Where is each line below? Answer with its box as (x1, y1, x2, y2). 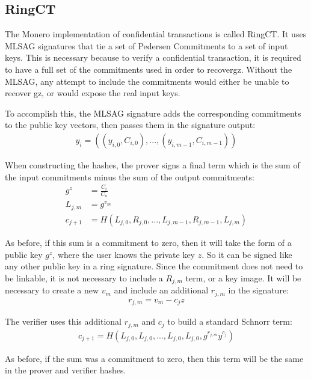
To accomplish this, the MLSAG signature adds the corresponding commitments (5, 106, 301, 119)
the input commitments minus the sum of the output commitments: (5, 170, 254, 183)
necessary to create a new (5, 284, 99, 296)
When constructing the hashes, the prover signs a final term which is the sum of (5, 158, 300, 171)
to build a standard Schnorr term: (167, 315, 292, 328)
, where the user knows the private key (52, 248, 196, 260)
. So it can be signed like (202, 248, 292, 260)
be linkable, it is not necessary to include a (5, 271, 163, 284)
